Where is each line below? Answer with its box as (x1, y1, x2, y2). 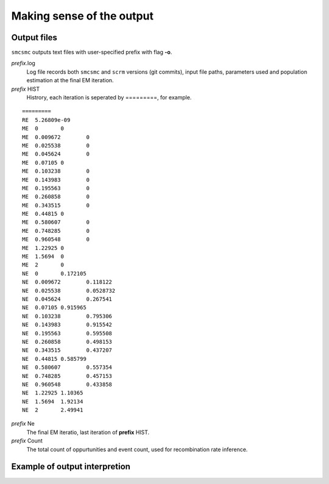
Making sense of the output (11, 9, 154, 23)
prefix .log (11, 60, 36, 67)
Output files (11, 32, 58, 43)
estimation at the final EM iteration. (26, 77, 114, 84)
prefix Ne (11, 420, 35, 427)
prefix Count (11, 437, 43, 444)
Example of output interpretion (11, 461, 131, 472)
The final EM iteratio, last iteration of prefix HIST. (26, 429, 150, 436)
